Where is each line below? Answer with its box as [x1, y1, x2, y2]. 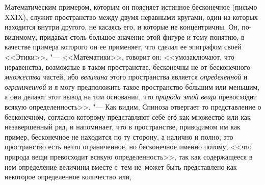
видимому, [5, 31, 38, 42]
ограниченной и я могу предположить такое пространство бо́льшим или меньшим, [5, 81, 260, 92]
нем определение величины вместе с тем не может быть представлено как [5, 161, 237, 172]
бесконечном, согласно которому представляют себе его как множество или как [5, 111, 251, 122]
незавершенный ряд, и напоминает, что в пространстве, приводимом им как [5, 121, 241, 132]
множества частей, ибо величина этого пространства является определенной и [5, 71, 248, 82]
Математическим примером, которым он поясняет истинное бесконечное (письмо [5, 2, 257, 12]
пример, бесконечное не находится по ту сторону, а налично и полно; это [5, 131, 233, 142]
